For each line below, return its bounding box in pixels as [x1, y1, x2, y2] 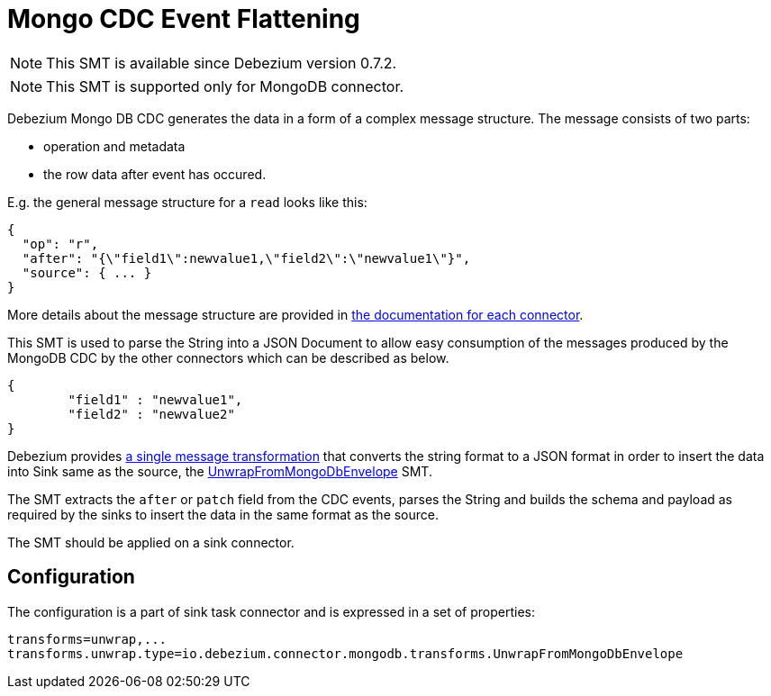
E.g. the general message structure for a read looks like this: [7, 194, 367, 210]
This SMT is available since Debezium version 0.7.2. [46, 53, 397, 72]
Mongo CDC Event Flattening [7, 4, 360, 34]
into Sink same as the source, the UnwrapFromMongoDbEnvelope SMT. [7, 463, 432, 479]
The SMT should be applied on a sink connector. [7, 534, 295, 550]
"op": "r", [22, 236, 99, 251]
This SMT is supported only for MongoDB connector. [46, 77, 404, 95]
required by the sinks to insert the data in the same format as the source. [7, 506, 440, 522]
